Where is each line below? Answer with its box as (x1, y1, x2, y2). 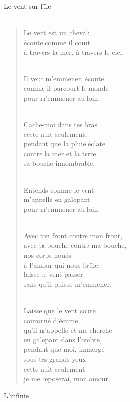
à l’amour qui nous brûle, (23, 259, 100, 269)
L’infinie (4, 390, 29, 400)
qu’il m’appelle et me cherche (23, 325, 112, 335)
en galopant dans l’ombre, (23, 334, 102, 344)
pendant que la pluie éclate (23, 138, 106, 149)
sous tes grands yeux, (23, 354, 88, 364)
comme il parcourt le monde (23, 83, 109, 93)
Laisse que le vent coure (23, 305, 96, 316)
